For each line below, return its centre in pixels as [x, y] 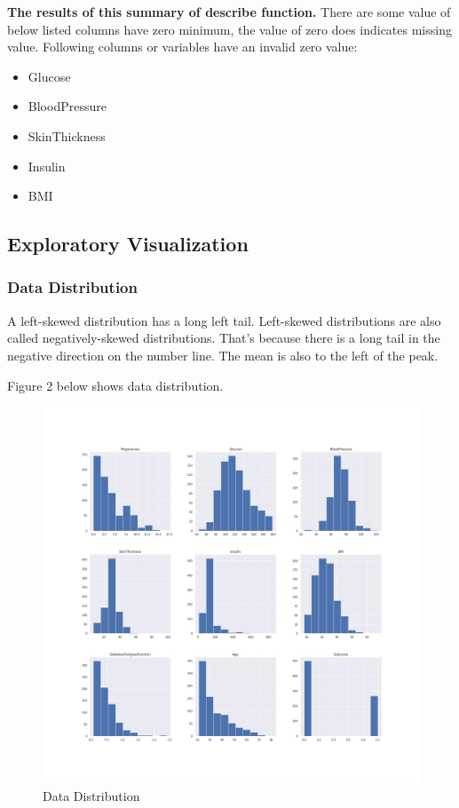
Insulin [47, 166]
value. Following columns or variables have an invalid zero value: [182, 47]
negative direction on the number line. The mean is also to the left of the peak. [223, 355]
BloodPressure [67, 106]
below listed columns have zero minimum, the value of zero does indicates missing [229, 29]
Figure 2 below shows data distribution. [115, 385]
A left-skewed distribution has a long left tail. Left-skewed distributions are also [224, 320]
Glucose [49, 76]
